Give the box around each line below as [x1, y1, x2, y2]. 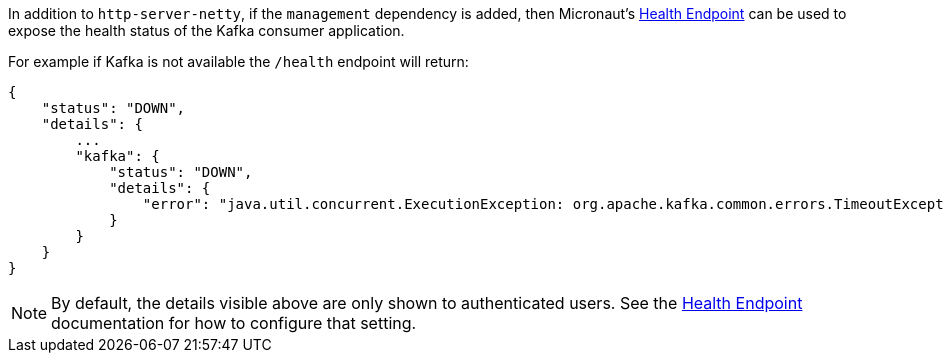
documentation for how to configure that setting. [51, 313, 417, 333]
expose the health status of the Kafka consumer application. [8, 22, 405, 39]
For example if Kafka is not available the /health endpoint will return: [8, 53, 469, 70]
